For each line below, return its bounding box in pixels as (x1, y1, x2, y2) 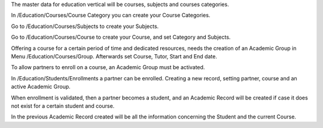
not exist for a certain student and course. (11, 102, 115, 110)
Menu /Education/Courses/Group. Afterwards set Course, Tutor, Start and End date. (11, 52, 218, 60)
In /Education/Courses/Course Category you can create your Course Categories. (11, 12, 211, 19)
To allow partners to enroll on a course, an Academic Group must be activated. (11, 64, 205, 71)
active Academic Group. (11, 83, 71, 90)
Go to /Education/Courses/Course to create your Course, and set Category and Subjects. (11, 33, 231, 41)
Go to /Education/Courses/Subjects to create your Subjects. (11, 23, 159, 30)
